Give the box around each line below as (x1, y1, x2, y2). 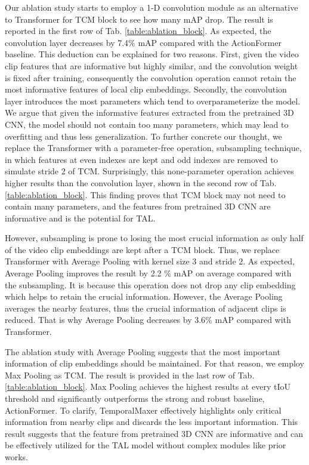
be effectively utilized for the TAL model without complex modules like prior (5, 439, 286, 451)
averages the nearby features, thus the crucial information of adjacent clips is (5, 301, 286, 314)
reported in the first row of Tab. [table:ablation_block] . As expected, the (5, 24, 271, 37)
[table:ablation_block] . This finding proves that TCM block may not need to (5, 188, 286, 201)
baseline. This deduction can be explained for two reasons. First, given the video (5, 48, 299, 60)
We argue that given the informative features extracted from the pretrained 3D (5, 106, 294, 119)
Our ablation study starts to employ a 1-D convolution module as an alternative (5, 1, 298, 13)
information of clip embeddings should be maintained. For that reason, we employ (5, 357, 304, 369)
